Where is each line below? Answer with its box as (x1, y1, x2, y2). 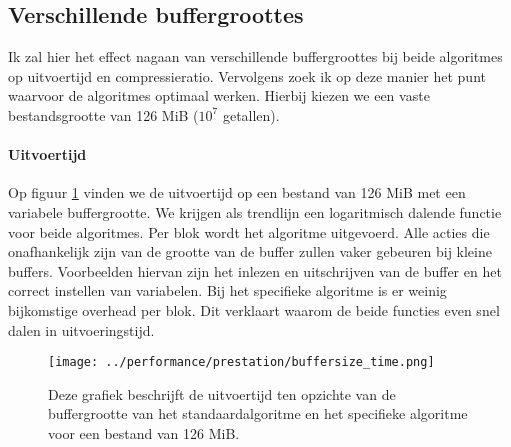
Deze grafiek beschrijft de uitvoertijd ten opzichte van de (48, 383, 396, 404)
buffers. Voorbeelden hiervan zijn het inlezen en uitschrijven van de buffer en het (8, 260, 502, 281)
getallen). (222, 104, 280, 125)
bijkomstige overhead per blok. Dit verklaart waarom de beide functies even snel (8, 299, 500, 320)
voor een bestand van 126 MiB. (48, 422, 240, 443)
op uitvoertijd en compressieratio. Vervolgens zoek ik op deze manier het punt (8, 65, 486, 86)
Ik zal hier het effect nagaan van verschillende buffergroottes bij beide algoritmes (8, 46, 503, 67)
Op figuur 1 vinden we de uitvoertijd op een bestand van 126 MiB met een (8, 182, 466, 203)
